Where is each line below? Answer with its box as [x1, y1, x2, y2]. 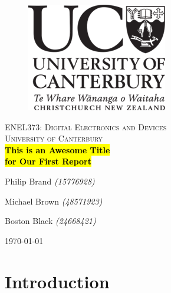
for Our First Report [5, 155, 92, 167]
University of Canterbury [5, 132, 103, 144]
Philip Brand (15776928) [5, 175, 95, 187]
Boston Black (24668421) [5, 215, 96, 227]
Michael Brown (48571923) [5, 195, 103, 207]
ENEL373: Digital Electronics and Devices [5, 120, 167, 133]
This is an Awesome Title [5, 143, 110, 156]
